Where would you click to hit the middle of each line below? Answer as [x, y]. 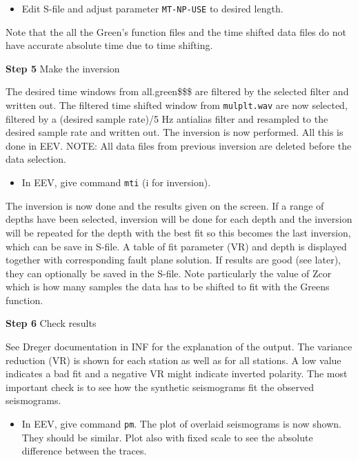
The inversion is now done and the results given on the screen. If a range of [165, 205]
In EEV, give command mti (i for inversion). [116, 182]
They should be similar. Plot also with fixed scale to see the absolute [167, 437]
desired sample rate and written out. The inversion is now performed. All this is [175, 132]
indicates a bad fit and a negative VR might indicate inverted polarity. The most [177, 373]
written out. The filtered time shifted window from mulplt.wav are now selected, [177, 105]
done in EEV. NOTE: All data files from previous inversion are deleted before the [179, 145]
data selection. [36, 159]
